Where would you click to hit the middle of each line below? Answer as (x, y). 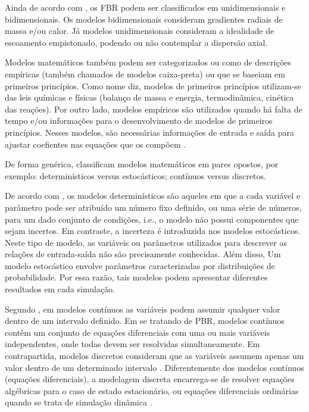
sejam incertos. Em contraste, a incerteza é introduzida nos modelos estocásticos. (153, 231)
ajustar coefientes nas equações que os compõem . (96, 144)
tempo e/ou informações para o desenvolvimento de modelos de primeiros (139, 121)
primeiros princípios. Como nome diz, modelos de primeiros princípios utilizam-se (153, 85)
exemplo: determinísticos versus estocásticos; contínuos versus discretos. (135, 175)
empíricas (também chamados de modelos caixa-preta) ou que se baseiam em (145, 74)
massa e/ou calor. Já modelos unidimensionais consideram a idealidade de (140, 31)
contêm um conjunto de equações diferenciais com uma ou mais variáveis (138, 332)
